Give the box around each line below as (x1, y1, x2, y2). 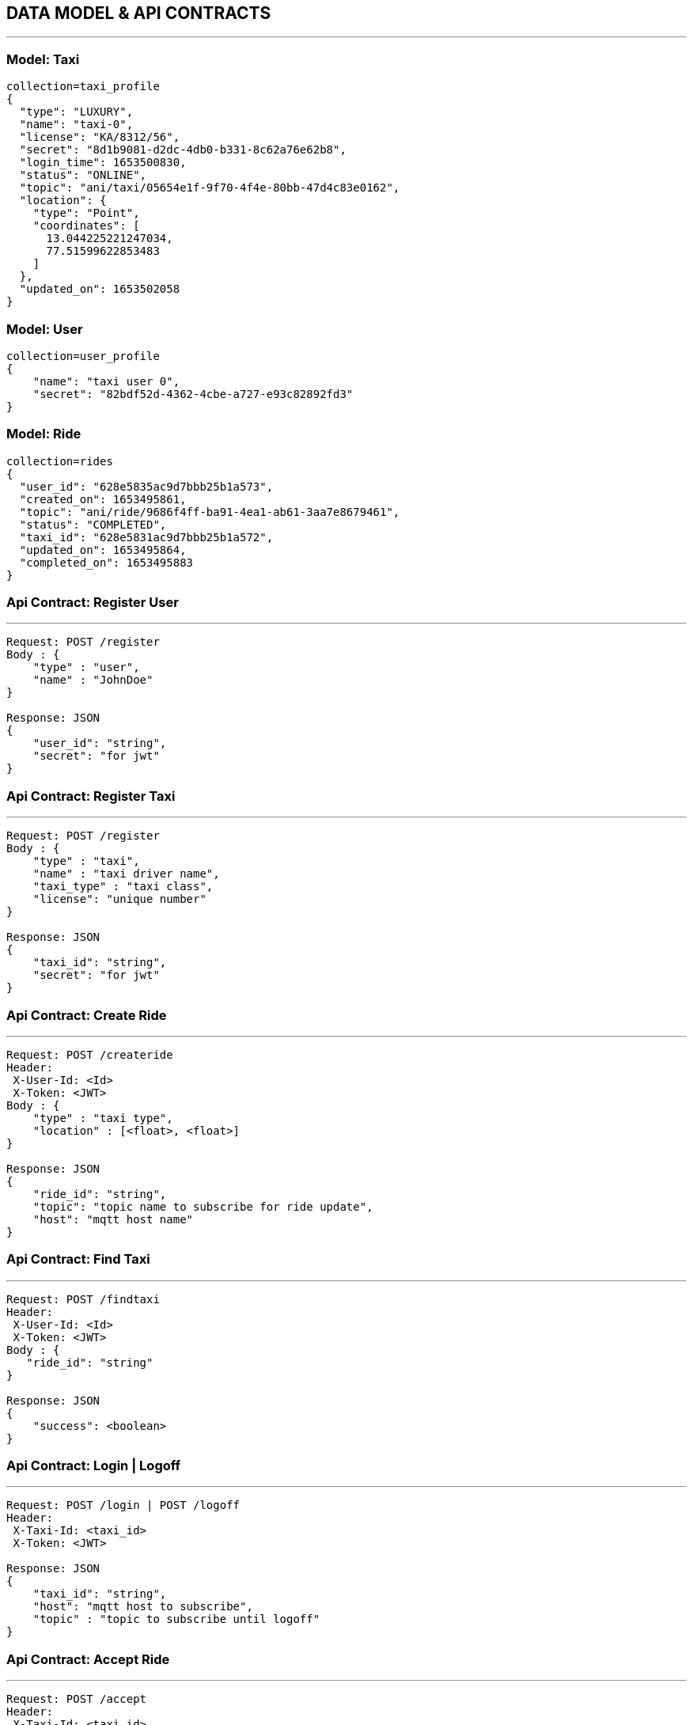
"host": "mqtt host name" (32, 1212, 194, 1226)
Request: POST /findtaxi (6, 1292, 160, 1306)
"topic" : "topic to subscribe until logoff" (32, 1613, 320, 1626)
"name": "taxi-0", (19, 118, 134, 131)
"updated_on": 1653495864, (19, 543, 187, 556)
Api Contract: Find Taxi (6, 1251, 150, 1268)
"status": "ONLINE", (19, 169, 147, 182)
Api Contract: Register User (6, 594, 179, 611)
